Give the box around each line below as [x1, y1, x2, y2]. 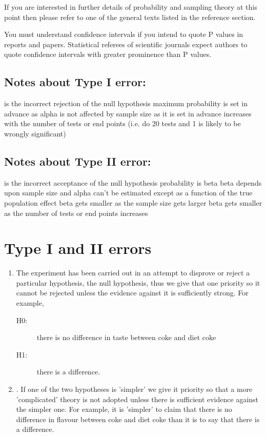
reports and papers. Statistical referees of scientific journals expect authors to [4, 38, 248, 49]
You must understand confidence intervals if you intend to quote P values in [4, 29, 243, 39]
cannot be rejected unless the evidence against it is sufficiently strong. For [16, 287, 249, 298]
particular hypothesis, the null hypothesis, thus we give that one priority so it [16, 277, 260, 288]
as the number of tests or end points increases [4, 207, 148, 218]
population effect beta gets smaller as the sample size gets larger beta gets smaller [4, 197, 262, 208]
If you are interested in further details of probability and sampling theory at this [4, 2, 257, 12]
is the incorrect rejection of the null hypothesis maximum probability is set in [4, 98, 248, 109]
